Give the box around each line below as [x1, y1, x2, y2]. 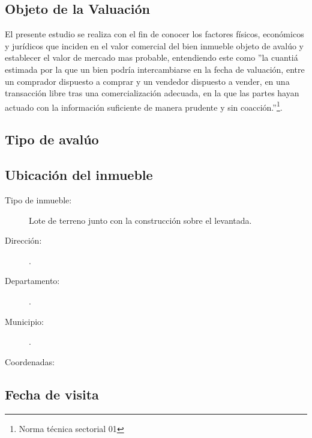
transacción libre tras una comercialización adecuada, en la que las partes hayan [5, 87, 299, 99]
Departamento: [5, 274, 60, 287]
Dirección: [5, 234, 42, 247]
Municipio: [5, 315, 44, 327]
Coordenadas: [5, 355, 55, 368]
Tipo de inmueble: [5, 194, 72, 206]
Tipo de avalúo [5, 130, 99, 149]
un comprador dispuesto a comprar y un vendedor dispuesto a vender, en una [5, 75, 290, 87]
